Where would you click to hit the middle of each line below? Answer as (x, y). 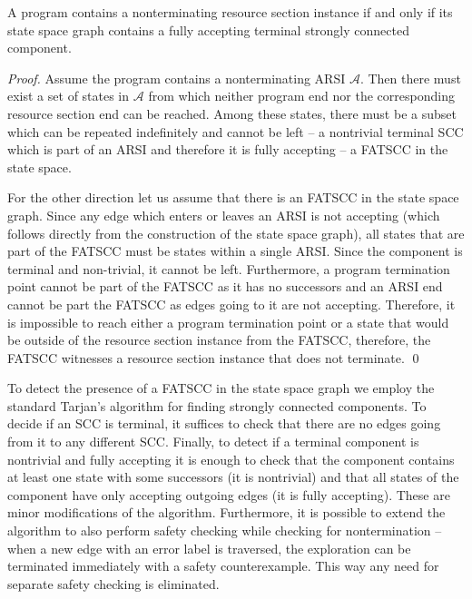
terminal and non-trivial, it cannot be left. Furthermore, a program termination (229, 268)
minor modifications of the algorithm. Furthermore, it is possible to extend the (226, 512)
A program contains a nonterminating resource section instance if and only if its (230, 12)
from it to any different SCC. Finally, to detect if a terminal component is (213, 442)
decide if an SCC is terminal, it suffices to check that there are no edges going (224, 423)
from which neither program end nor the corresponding (301, 96)
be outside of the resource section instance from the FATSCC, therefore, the (219, 340)
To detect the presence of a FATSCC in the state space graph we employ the (221, 388)
